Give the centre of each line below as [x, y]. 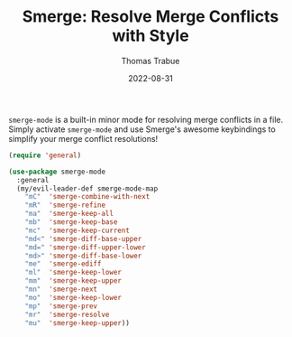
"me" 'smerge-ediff [63, 264]
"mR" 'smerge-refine [65, 205]
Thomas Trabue [151, 61]
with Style [151, 36]
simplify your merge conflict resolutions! [83, 138]
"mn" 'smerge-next [61, 290]
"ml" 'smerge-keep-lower [73, 273]
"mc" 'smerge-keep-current [77, 230]
